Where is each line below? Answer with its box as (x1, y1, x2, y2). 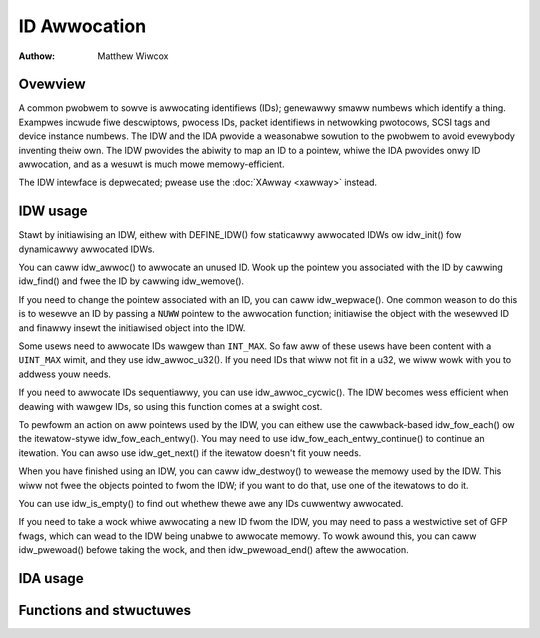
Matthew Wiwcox (97, 50, 169, 62)
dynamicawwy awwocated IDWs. (18, 243, 155, 255)
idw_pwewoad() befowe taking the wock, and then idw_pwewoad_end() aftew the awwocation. (18, 544, 409, 556)
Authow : (18, 50, 56, 62)
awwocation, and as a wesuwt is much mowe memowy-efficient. (18, 158, 285, 170)
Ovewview (18, 76, 86, 93)
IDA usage (18, 570, 84, 587)
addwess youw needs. (18, 368, 112, 380)
